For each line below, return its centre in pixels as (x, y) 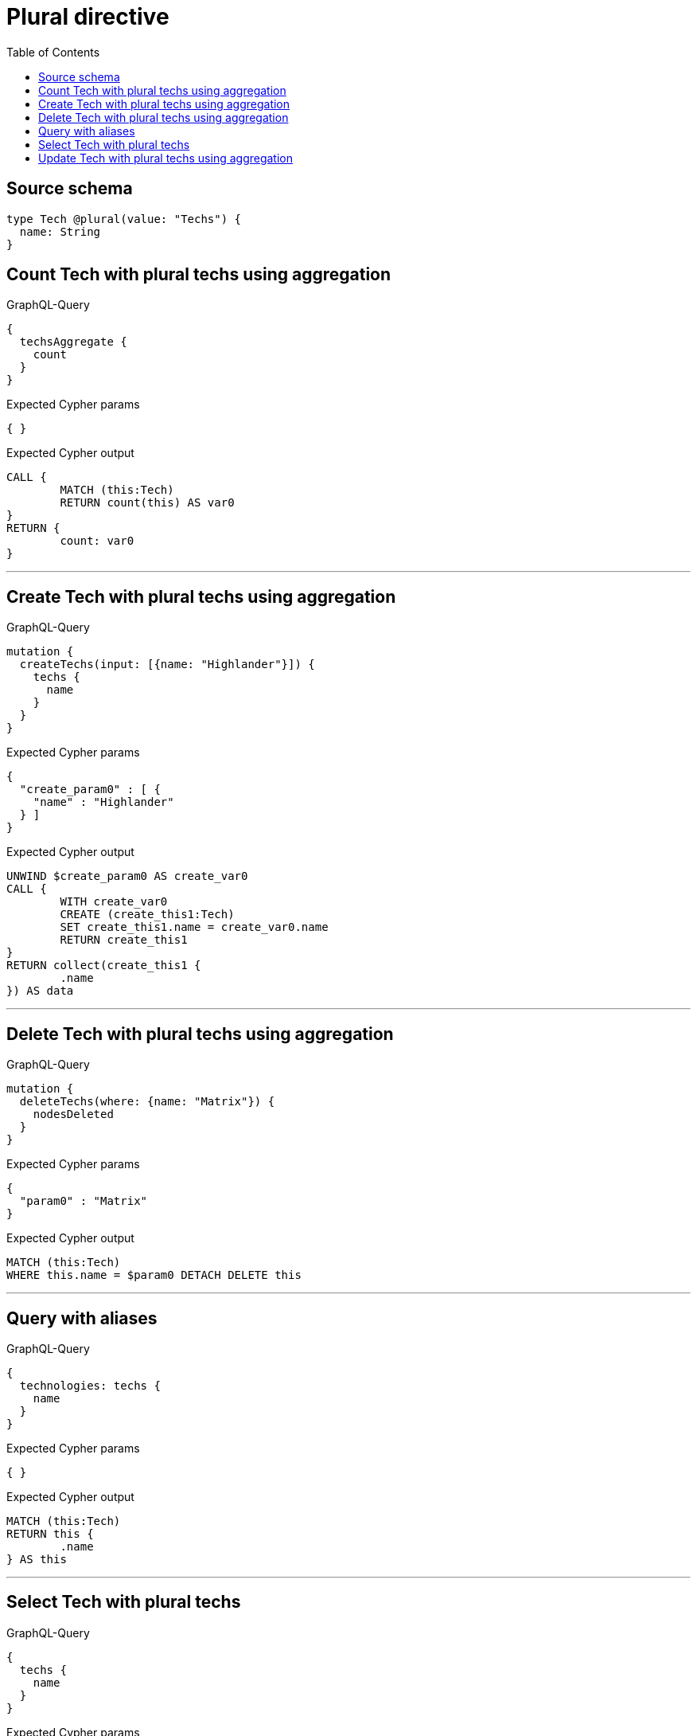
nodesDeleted (73, 1114)
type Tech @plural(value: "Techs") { (124, 219)
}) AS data (40, 991)
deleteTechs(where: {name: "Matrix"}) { (147, 1102)
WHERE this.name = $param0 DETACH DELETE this (154, 1275)
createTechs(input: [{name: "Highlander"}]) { (167, 665)
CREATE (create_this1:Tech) (147, 915)
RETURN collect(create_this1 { (104, 966)
